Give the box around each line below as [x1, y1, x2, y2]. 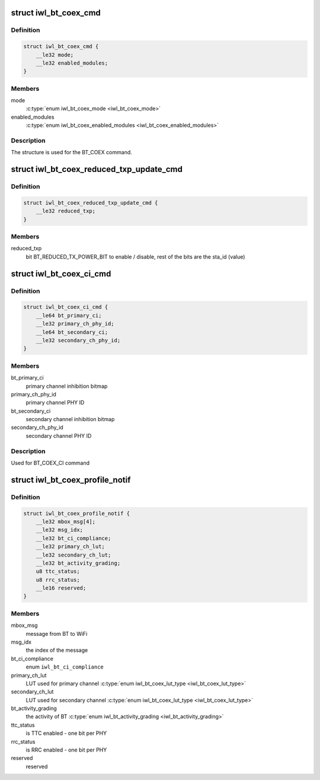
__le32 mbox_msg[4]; [36, 518, 96, 525]
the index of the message [25, 647, 88, 654]
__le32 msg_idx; [36, 527, 83, 533]
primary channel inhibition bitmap [25, 383, 108, 390]
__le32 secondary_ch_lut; [36, 552, 111, 558]
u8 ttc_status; [36, 568, 80, 575]
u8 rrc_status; [36, 576, 80, 583]
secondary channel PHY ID [25, 432, 92, 439]
